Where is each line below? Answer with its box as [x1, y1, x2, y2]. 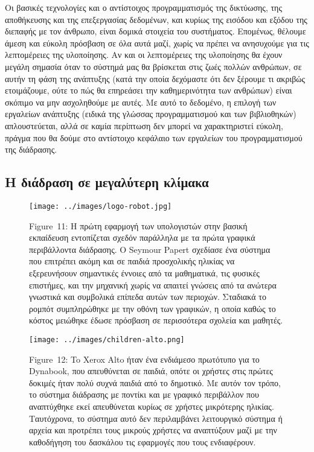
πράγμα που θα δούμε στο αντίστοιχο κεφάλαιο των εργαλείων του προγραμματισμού [5, 131, 303, 144]
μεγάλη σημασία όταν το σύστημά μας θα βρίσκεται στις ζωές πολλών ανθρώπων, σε [5, 60, 302, 72]
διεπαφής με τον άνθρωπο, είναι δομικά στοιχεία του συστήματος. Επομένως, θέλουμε [5, 25, 306, 37]
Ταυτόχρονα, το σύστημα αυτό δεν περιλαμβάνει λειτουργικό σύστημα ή [29, 412, 283, 424]
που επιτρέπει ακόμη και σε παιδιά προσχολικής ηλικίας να [29, 255, 235, 267]
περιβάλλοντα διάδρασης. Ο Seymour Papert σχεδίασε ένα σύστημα [29, 243, 271, 255]
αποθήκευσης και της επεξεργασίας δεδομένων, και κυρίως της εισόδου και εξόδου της [5, 13, 307, 25]
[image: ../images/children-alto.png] [29, 335, 185, 344]
